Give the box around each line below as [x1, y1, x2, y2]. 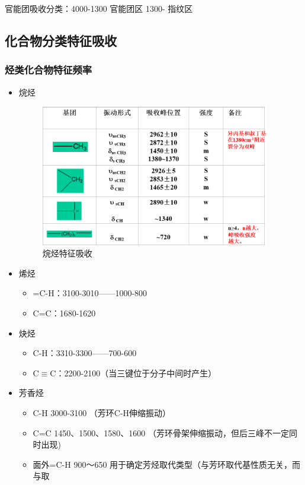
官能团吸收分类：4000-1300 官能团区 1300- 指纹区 [5, 2, 193, 14]
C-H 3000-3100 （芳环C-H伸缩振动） [33, 406, 171, 419]
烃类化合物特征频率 [5, 62, 92, 77]
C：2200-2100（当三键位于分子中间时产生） [50, 366, 217, 379]
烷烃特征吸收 [42, 247, 92, 259]
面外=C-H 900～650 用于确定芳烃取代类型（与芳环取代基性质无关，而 [33, 458, 301, 470]
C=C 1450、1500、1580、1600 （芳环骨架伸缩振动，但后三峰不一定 [33, 426, 290, 439]
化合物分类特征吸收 [5, 31, 117, 49]
